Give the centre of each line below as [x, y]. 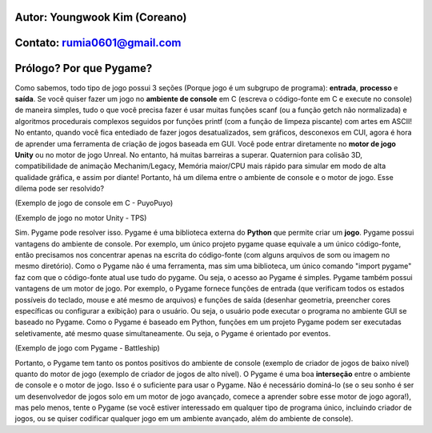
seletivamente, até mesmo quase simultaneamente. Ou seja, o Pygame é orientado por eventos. [173, 333]
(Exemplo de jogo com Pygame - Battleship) [87, 348]
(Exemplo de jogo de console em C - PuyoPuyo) [94, 203]
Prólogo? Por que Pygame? [84, 68]
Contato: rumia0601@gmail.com [98, 43]
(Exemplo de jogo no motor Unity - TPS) [81, 218]
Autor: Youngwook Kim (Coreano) [101, 17]
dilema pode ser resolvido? [59, 189]
